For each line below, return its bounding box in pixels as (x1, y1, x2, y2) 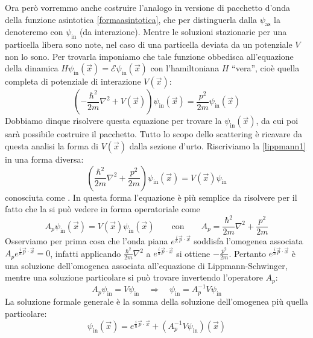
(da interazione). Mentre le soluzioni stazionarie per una (79, 25, 287, 38)
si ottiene (176, 247, 210, 259)
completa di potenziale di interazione (5, 75, 141, 88)
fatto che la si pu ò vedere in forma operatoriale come (5, 203, 200, 215)
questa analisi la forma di (5, 139, 98, 152)
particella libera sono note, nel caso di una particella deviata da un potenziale (5, 38, 292, 51)
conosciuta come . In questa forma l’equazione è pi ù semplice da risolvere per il (5, 190, 297, 203)
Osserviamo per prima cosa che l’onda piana (5, 234, 168, 247)
